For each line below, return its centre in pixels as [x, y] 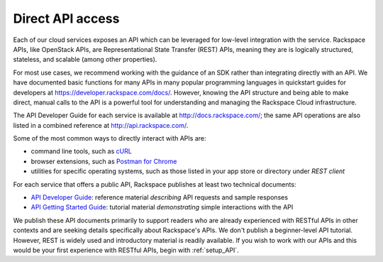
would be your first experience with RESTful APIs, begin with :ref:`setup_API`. [126, 250]
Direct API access [66, 18]
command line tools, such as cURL [82, 151]
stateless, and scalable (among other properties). [85, 60]
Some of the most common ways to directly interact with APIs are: [110, 138]
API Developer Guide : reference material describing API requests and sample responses [160, 197]
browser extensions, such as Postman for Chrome [104, 161]
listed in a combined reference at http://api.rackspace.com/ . [101, 125]
